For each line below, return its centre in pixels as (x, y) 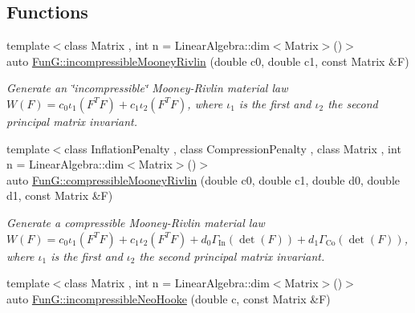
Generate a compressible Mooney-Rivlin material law (136, 222)
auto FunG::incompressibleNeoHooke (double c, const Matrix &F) (169, 298)
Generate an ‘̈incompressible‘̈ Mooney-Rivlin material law (147, 88)
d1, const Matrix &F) (60, 195)
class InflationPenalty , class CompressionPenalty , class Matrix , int (233, 148)
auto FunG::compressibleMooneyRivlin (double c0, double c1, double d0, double (203, 179)
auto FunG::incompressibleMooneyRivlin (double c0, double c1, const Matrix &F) (208, 61)
